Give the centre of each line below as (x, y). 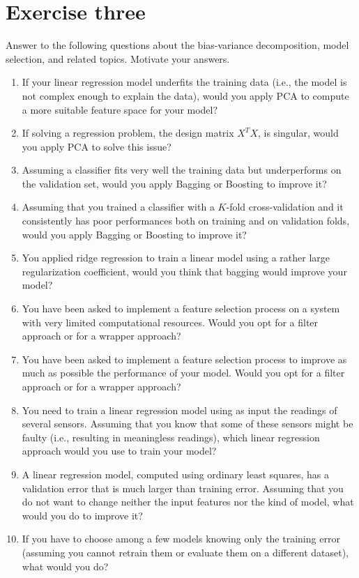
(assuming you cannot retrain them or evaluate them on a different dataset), (185, 552)
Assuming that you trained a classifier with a (118, 207)
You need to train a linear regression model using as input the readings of (179, 410)
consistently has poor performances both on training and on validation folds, (186, 221)
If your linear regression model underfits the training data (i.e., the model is (184, 82)
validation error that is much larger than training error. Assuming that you (183, 488)
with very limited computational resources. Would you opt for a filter (170, 322)
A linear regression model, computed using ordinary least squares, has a (176, 474)
